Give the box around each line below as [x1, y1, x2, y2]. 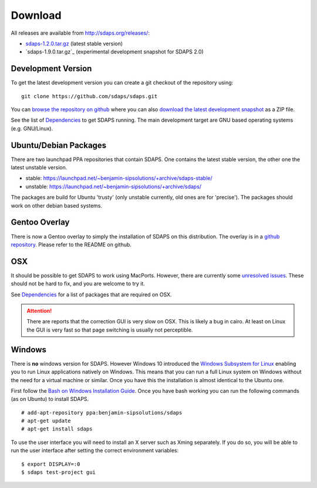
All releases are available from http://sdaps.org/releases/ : [11, 29, 150, 36]
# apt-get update [21, 417, 71, 425]
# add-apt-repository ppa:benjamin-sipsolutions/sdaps [21, 409, 183, 416]
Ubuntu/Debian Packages [11, 140, 107, 150]
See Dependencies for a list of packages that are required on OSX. [11, 291, 173, 298]
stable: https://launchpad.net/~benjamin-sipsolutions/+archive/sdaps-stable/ [25, 175, 213, 182]
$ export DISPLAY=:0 [21, 460, 80, 467]
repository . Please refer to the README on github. [11, 241, 132, 248]
